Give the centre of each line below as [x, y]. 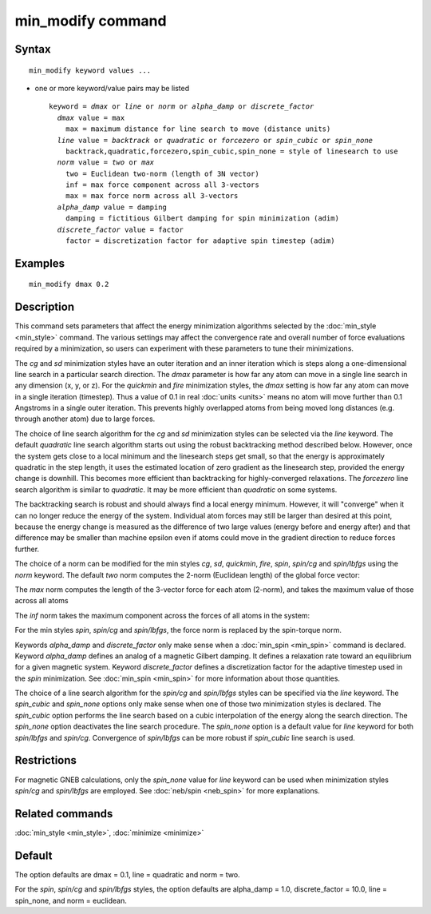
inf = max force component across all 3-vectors [162, 185]
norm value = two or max [106, 163]
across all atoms [42, 601]
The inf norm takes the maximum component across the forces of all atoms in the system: [162, 615]
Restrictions [46, 760]
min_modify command [91, 21]
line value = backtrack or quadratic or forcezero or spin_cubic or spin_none [215, 140]
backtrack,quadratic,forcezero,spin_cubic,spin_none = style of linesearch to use [231, 151]
